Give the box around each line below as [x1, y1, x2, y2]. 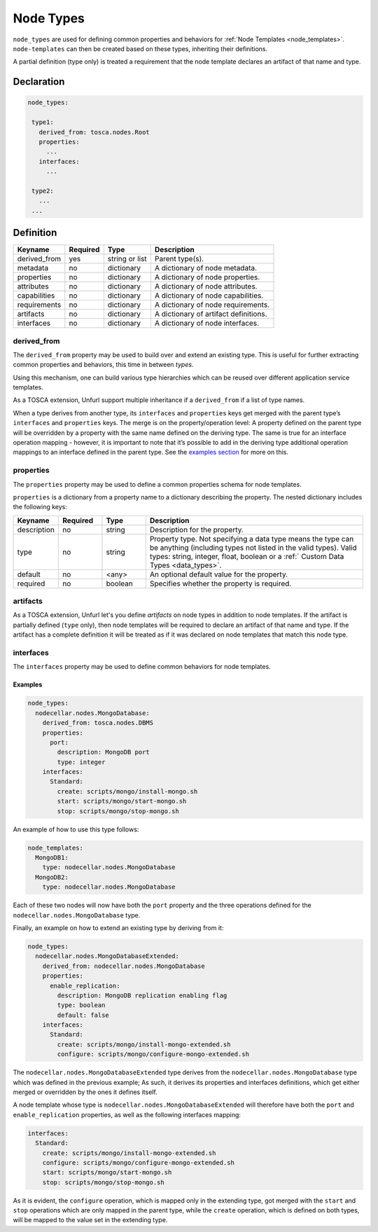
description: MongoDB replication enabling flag [57, 991, 227, 999]
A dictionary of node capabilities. [154, 291, 264, 300]
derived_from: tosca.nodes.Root [38, 128, 150, 136]
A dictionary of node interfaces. [154, 319, 259, 328]
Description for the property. [149, 525, 244, 534]
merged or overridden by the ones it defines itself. [13, 1088, 157, 1096]
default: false [57, 1011, 110, 1019]
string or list [107, 254, 147, 264]
